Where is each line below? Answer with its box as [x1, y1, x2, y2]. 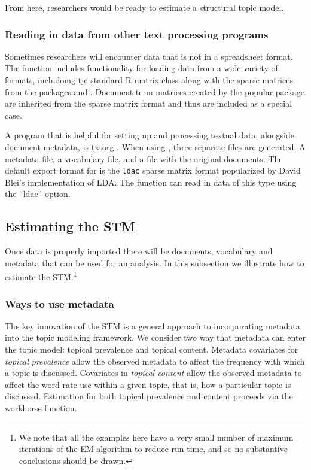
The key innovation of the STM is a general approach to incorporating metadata [5, 319, 300, 332]
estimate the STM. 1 [5, 269, 77, 283]
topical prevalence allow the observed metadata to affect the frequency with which [5, 354, 305, 367]
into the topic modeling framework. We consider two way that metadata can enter [5, 331, 306, 344]
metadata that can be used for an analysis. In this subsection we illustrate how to [5, 256, 304, 269]
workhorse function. [5, 402, 77, 414]
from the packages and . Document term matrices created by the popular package [5, 85, 305, 98]
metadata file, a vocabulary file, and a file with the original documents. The [5, 152, 283, 165]
